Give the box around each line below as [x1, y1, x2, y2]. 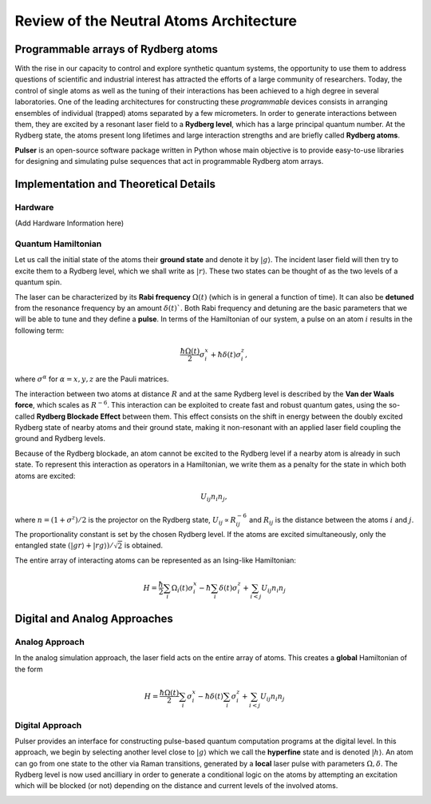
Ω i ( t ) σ [171, 583, 194, 595]
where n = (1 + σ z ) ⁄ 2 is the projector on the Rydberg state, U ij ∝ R [14, 514, 237, 527]
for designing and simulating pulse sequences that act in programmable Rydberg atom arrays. [14, 157, 324, 166]
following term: [14, 325, 65, 335]
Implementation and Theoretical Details [14, 177, 215, 191]
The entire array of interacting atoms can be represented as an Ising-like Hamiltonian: [14, 555, 297, 565]
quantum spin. [14, 277, 62, 287]
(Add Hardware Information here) [14, 218, 125, 228]
